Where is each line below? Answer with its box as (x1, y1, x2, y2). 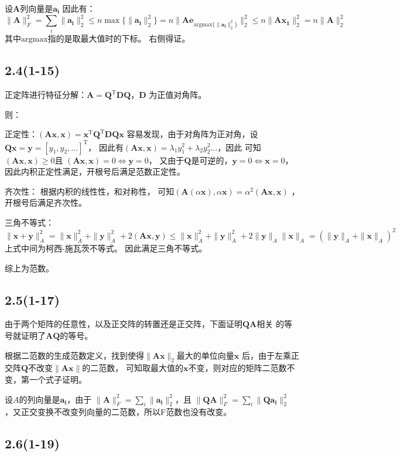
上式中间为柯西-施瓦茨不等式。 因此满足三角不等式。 (5, 241, 207, 254)
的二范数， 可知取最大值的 (82, 362, 183, 374)
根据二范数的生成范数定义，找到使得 (5, 349, 144, 361)
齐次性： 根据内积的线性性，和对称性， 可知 (5, 185, 175, 197)
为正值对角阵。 (149, 89, 207, 101)
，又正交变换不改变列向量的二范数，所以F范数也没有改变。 (5, 406, 232, 418)
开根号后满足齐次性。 (5, 196, 87, 209)
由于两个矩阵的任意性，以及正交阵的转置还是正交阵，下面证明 (5, 318, 242, 330)
